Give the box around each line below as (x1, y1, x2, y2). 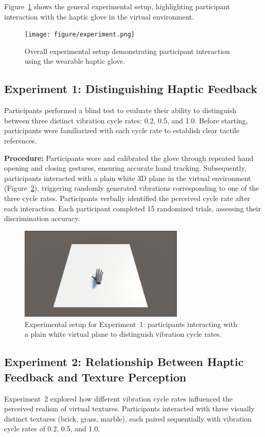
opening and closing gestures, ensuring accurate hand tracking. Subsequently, (4, 162, 247, 173)
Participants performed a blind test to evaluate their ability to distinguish (4, 105, 236, 116)
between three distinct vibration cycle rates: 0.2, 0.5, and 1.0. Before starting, (4, 115, 248, 125)
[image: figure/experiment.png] (25, 31, 135, 39)
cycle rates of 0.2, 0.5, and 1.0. (4, 423, 100, 434)
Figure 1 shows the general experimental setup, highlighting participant (4, 1, 230, 11)
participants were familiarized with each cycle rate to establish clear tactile (4, 125, 239, 136)
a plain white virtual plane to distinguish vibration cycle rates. (25, 329, 222, 339)
